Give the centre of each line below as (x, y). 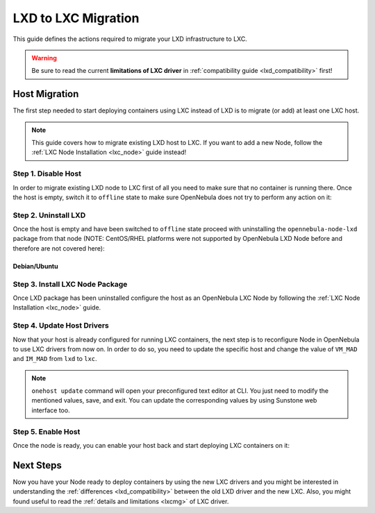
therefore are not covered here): (59, 248)
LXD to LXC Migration (76, 18)
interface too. (51, 410)
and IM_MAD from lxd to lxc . (55, 359)
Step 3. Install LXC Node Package (70, 284)
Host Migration (46, 94)
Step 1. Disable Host (47, 174)
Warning (44, 58)
